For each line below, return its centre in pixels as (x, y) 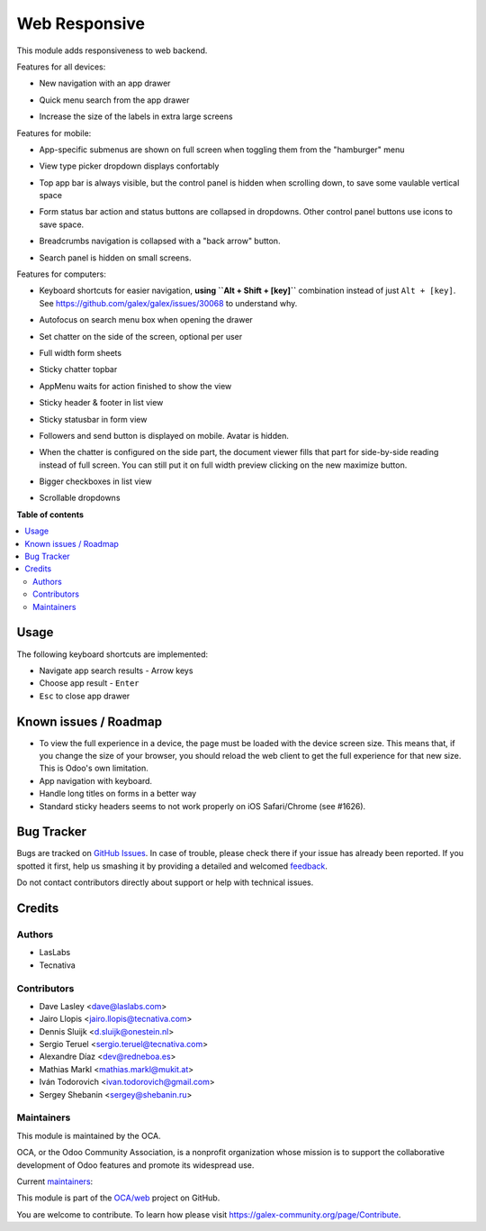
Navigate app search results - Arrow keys (116, 670)
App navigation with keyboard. (96, 780)
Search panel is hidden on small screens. (115, 258)
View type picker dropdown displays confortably (129, 166)
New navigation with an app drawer (105, 83)
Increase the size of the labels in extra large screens (136, 116)
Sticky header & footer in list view (101, 403)
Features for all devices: (61, 67)
